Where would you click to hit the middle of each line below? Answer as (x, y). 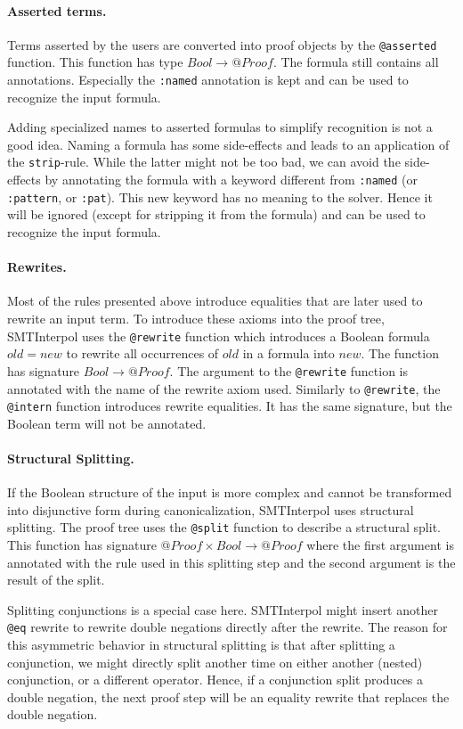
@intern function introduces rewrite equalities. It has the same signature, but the (230, 406)
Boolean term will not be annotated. (107, 423)
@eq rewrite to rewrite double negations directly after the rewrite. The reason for (227, 627)
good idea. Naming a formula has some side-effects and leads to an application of (228, 144)
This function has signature (82, 545)
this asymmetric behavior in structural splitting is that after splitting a (201, 645)
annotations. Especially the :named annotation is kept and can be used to (208, 80)
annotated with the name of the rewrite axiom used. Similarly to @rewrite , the (224, 388)
